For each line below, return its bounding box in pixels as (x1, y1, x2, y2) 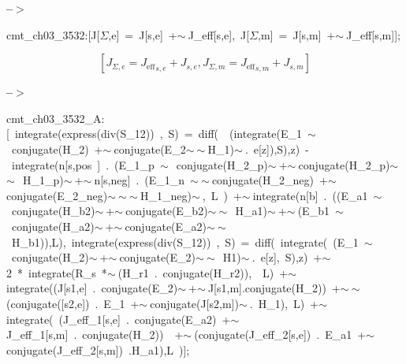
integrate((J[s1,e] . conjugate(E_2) (6, 280, 178, 296)
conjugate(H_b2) (11, 202, 95, 219)
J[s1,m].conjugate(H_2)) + (207, 280, 341, 296)
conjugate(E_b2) (125, 202, 208, 219)
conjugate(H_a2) (11, 217, 95, 234)
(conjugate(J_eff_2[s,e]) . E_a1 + (194, 326, 367, 343)
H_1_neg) (140, 187, 192, 203)
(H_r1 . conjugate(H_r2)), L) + (117, 264, 289, 280)
